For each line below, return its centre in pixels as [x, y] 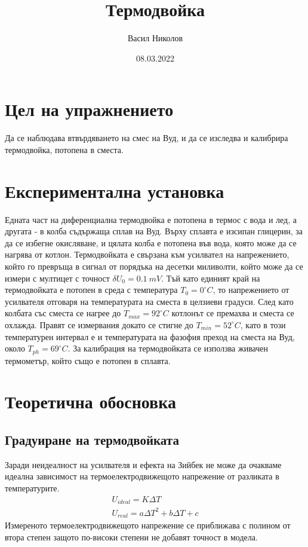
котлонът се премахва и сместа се [233, 313]
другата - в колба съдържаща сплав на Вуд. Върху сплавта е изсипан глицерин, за [154, 231]
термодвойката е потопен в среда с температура [91, 290]
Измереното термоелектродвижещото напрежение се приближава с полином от [148, 525]
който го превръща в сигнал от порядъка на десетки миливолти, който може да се [154, 266]
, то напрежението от [251, 290]
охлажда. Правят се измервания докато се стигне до [99, 324]
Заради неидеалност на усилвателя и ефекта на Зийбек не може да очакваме [143, 464]
